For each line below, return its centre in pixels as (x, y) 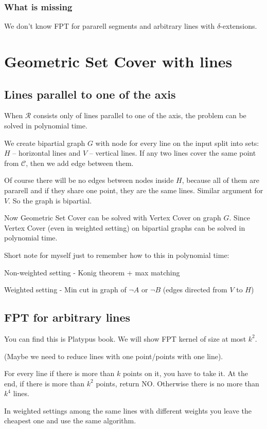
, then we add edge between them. (80, 163)
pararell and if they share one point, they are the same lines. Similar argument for (134, 190)
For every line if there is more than (59, 373)
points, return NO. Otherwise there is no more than (177, 383)
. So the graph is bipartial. (50, 200)
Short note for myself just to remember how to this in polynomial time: (117, 255)
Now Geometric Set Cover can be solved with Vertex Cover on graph (113, 218)
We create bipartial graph (45, 143)
